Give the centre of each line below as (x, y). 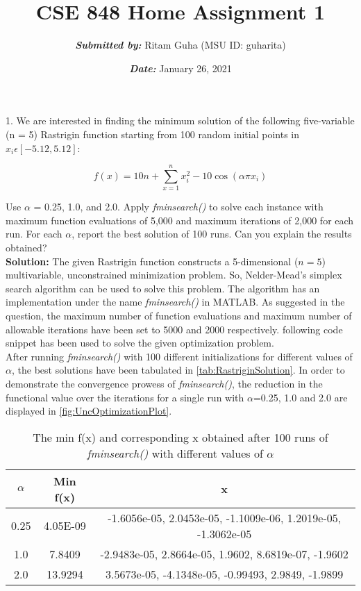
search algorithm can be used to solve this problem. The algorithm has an (163, 288)
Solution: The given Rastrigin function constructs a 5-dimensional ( (152, 261)
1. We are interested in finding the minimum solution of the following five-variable (180, 120)
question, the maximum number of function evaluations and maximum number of (179, 315)
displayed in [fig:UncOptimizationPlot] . (89, 411)
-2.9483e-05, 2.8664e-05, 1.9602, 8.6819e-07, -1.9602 (224, 553)
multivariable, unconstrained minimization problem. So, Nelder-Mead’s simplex (174, 275)
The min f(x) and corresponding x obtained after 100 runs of (180, 437)
